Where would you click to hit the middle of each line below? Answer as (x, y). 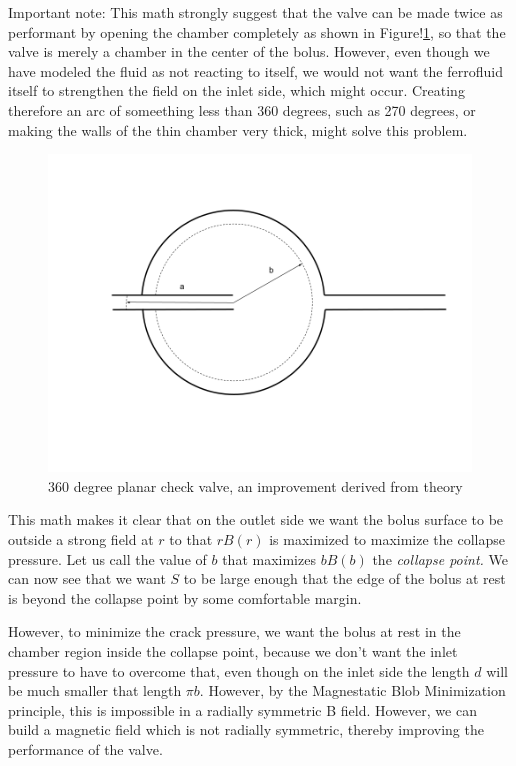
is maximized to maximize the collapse (387, 538)
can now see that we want (87, 578)
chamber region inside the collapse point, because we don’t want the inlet (233, 650)
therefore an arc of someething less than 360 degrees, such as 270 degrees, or (242, 109)
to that (191, 538)
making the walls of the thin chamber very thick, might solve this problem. (238, 129)
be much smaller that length (95, 690)
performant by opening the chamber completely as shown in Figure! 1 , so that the (257, 31)
